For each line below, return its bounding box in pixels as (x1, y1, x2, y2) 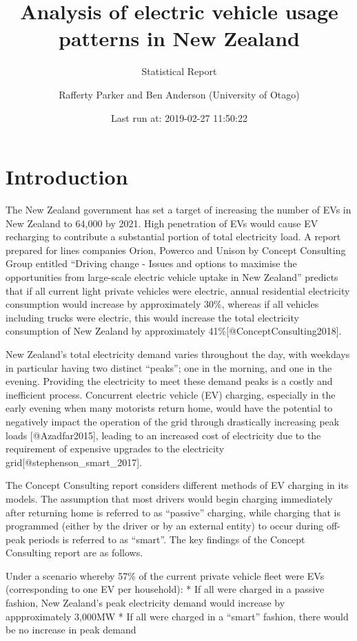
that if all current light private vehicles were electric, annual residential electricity (6, 283, 350, 297)
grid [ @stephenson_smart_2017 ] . (6, 454, 142, 469)
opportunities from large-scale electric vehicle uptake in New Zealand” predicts (6, 270, 338, 284)
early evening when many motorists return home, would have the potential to (6, 401, 333, 415)
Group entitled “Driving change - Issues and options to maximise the (6, 256, 297, 271)
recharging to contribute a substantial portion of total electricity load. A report (6, 229, 341, 244)
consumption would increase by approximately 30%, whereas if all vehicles (6, 297, 319, 311)
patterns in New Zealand (59, 24, 300, 52)
